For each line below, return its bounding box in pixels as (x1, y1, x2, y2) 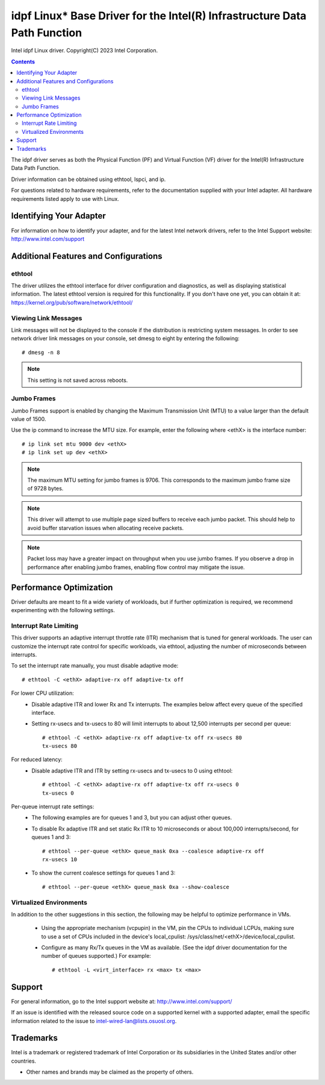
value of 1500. (11, 416, 46, 423)
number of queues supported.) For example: (41, 952, 152, 960)
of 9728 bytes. (27, 485, 64, 492)
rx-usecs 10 (42, 856, 78, 862)
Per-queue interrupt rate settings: (11, 803, 94, 811)
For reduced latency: (11, 756, 63, 763)
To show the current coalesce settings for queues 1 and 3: (31, 869, 176, 877)
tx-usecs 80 (42, 742, 78, 750)
